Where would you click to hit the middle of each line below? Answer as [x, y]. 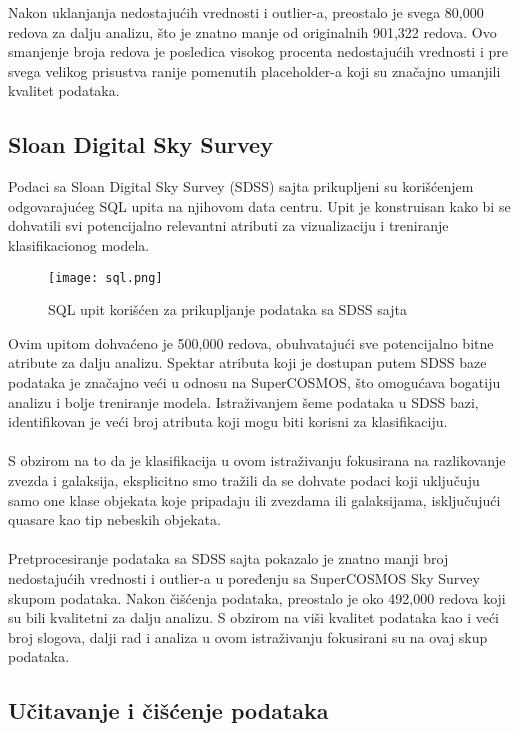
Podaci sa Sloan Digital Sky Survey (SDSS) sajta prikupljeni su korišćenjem [241, 186]
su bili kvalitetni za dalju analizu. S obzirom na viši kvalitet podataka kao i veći [254, 617]
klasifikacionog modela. [79, 244]
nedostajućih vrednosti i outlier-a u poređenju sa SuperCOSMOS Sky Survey [244, 577]
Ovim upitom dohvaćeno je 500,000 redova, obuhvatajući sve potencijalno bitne [251, 342]
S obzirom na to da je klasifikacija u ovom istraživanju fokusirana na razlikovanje [257, 460]
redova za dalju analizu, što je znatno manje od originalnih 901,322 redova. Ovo [252, 31]
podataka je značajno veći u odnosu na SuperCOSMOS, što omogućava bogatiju [254, 381]
